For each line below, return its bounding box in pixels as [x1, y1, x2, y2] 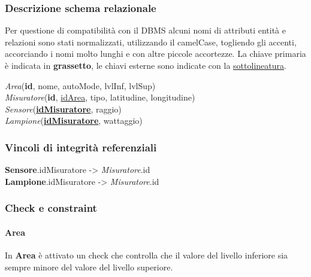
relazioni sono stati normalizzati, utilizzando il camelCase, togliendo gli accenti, [5, 35, 297, 48]
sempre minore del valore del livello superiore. [5, 260, 173, 273]
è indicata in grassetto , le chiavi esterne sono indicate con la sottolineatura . [5, 59, 286, 71]
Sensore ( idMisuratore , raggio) [5, 102, 122, 115]
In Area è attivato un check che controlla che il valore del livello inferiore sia [5, 249, 288, 261]
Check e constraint [5, 200, 97, 215]
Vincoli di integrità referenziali [5, 139, 157, 154]
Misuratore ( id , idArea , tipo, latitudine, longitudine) [5, 91, 195, 104]
